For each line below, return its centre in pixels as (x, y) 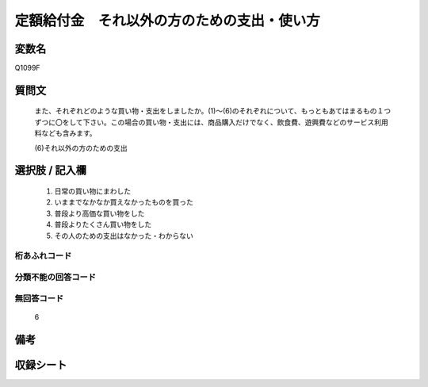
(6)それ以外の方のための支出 (81, 148)
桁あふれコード (43, 256)
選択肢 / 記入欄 (51, 171)
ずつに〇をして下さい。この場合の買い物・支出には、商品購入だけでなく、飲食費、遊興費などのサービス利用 (211, 122)
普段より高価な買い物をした (99, 213)
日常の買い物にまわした (92, 191)
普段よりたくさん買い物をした (103, 224)
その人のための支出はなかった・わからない (124, 236)
